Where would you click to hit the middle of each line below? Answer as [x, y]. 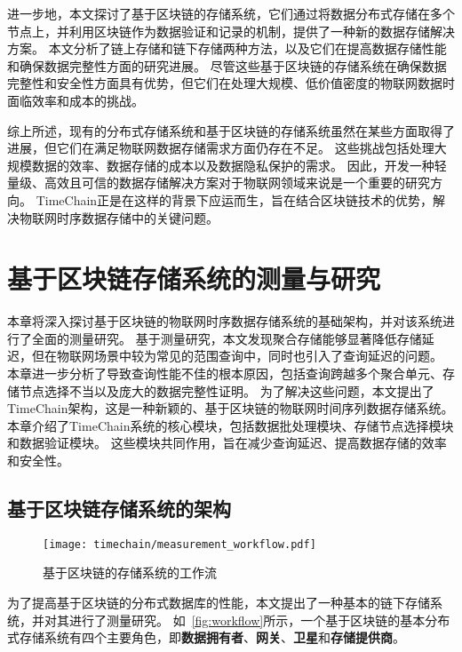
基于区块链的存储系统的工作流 [130, 572]
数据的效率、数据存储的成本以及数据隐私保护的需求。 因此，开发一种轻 [239, 165]
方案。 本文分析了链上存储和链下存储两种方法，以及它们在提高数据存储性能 [227, 48]
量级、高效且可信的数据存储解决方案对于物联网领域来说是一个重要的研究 [219, 183]
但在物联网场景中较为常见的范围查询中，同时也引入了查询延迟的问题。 [237, 356]
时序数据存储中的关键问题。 [137, 217]
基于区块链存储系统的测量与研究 [194, 278]
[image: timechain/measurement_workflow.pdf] [179, 544]
